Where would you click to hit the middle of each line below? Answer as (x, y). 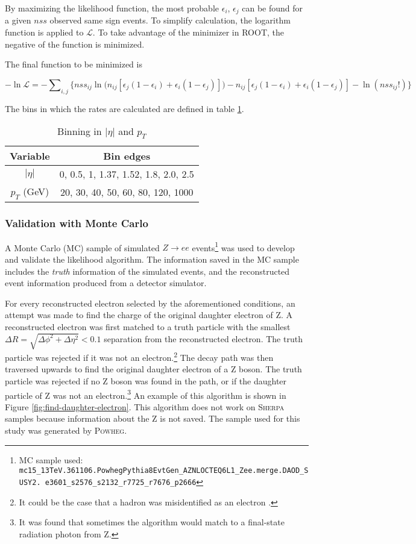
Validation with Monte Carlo (77, 223)
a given (18, 20)
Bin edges (127, 156)
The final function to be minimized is (74, 64)
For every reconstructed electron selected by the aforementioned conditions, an (150, 303)
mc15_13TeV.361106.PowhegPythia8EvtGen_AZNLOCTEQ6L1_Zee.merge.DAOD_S (164, 471)
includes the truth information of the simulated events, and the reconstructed (147, 271)
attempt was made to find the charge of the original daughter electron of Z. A (149, 315)
